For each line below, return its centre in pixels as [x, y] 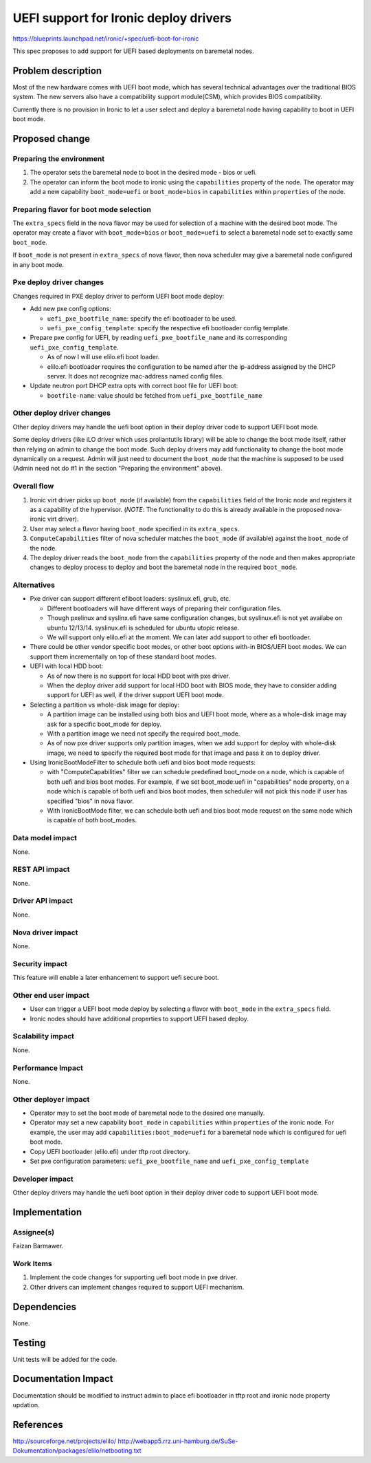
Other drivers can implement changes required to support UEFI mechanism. [137, 1287]
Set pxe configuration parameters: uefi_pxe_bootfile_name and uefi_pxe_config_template [169, 1161]
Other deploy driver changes [62, 413]
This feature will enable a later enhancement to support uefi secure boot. [116, 978]
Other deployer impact [51, 1099]
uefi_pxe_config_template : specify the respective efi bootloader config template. [168, 328]
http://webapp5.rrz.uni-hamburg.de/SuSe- [178, 1441]
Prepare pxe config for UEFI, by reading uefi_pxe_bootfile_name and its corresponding [159, 338]
